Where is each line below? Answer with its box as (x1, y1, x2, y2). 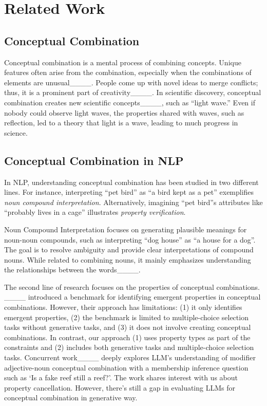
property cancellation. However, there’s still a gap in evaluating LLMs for (4, 382, 235, 393)
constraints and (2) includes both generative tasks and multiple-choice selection (4, 342, 254, 353)
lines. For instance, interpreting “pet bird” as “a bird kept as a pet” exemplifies (4, 187, 254, 197)
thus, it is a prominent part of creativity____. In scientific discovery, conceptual (4, 87, 261, 98)
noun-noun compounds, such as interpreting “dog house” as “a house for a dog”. (4, 234, 256, 245)
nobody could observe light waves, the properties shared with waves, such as (4, 107, 244, 118)
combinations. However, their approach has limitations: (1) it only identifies (4, 302, 242, 312)
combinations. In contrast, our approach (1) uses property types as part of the (4, 331, 251, 342)
